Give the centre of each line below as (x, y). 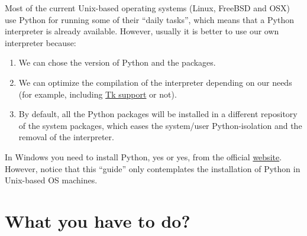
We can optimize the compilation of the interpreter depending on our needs (155, 82)
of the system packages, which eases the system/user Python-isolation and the (160, 125)
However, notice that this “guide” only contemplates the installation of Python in (153, 168)
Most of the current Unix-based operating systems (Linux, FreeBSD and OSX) (148, 8)
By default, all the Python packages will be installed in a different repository (158, 114)
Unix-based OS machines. (51, 180)
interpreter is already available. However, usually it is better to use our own (142, 31)
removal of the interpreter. (66, 137)
